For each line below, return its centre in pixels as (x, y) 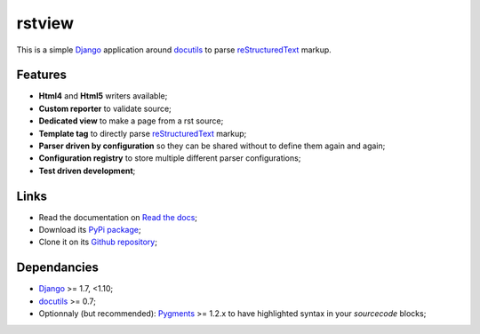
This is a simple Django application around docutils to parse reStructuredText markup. (174, 50)
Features (41, 75)
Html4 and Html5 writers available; (103, 96)
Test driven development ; (87, 171)
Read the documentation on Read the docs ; (118, 217)
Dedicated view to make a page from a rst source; (131, 121)
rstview (45, 23)
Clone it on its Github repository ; (98, 242)
